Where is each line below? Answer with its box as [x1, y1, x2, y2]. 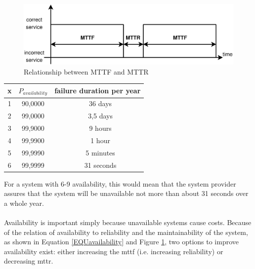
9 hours [89, 123, 112, 133]
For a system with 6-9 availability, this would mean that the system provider [4, 178, 236, 189]
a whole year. [4, 197, 44, 208]
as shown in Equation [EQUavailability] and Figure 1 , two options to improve [4, 236, 239, 247]
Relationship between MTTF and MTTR [24, 66, 149, 77]
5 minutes [85, 147, 115, 157]
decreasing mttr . [4, 256, 53, 266]
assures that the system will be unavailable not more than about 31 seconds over [4, 188, 249, 198]
